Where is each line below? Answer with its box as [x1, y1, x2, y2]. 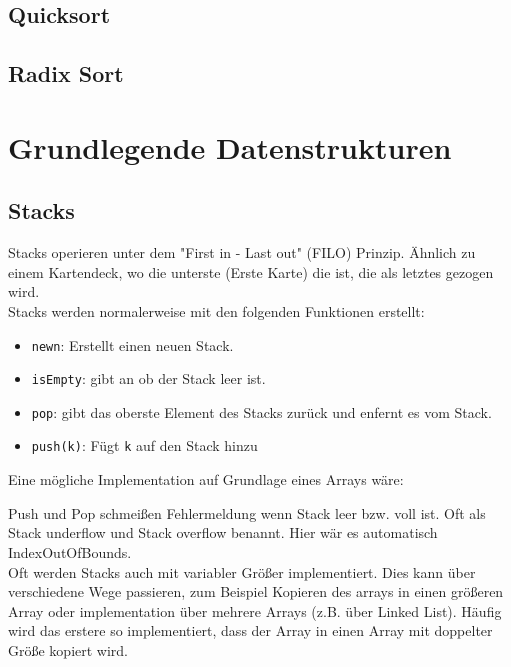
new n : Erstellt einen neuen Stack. [31, 334, 234, 355]
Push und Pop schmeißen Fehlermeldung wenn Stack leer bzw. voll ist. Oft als [8, 502, 486, 523]
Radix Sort [8, 58, 124, 89]
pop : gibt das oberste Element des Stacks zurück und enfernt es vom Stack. [31, 401, 492, 422]
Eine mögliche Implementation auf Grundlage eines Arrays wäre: [8, 469, 404, 490]
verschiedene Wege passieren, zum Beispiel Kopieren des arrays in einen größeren [8, 581, 504, 602]
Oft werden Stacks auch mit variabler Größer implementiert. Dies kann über [8, 561, 476, 582]
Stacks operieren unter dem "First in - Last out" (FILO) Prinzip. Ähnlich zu [8, 242, 476, 263]
